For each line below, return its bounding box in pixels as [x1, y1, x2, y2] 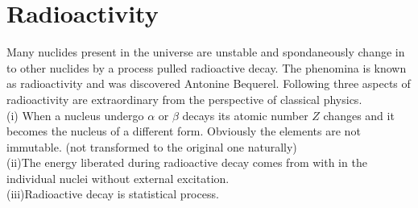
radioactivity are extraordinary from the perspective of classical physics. [6, 90, 362, 107]
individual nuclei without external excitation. [6, 169, 230, 186]
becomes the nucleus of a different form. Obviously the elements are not [6, 123, 361, 139]
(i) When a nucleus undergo [6, 106, 144, 123]
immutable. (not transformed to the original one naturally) [6, 138, 297, 155]
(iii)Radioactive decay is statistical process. [6, 185, 219, 202]
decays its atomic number [182, 106, 308, 123]
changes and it [323, 106, 395, 123]
